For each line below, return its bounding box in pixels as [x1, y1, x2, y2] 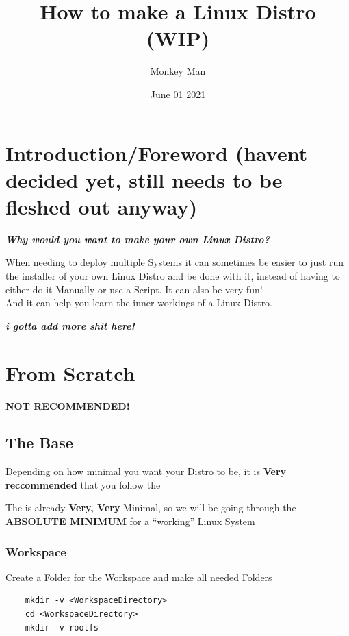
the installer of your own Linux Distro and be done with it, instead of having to [5, 269, 340, 282]
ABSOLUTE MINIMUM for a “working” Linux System [5, 514, 255, 528]
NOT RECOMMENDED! [5, 398, 130, 413]
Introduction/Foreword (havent [5, 138, 308, 167]
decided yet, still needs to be [5, 165, 283, 193]
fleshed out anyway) [5, 192, 198, 220]
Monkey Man [150, 64, 206, 78]
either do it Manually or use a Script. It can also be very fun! [5, 282, 263, 296]
